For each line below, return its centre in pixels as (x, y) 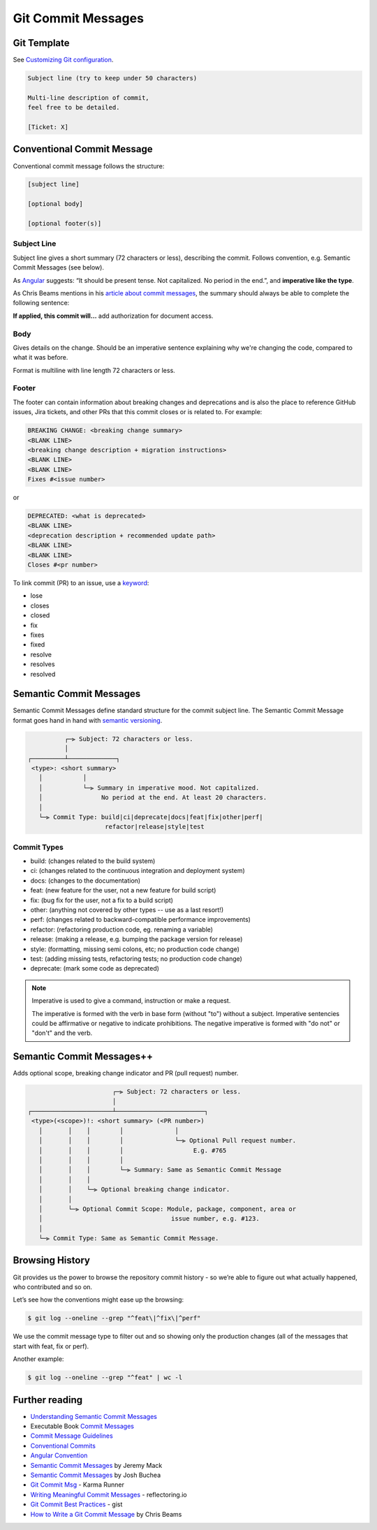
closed (40, 615)
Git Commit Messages (79, 18)
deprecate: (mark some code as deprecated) (95, 969)
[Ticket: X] (48, 127)
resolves (43, 664)
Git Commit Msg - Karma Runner (77, 1485)
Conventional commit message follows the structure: (89, 166)
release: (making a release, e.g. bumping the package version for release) (136, 939)
